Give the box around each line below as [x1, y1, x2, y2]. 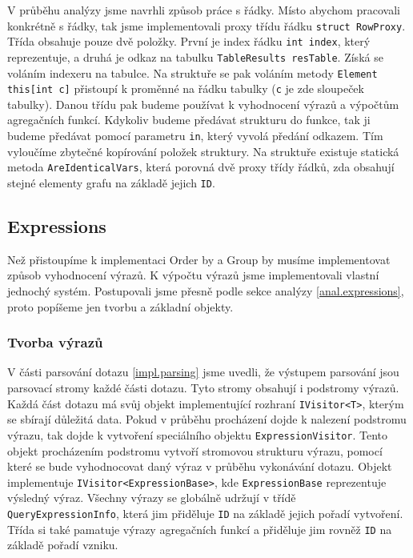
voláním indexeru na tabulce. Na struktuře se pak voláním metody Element [7, 64, 378, 81]
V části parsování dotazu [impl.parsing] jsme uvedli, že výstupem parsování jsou [7, 363, 399, 380]
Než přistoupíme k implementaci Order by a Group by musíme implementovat [7, 251, 391, 267]
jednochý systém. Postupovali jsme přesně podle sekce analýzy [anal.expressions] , [7, 283, 404, 299]
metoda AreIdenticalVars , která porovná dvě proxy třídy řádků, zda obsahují [7, 159, 395, 175]
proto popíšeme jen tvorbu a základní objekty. [7, 298, 234, 315]
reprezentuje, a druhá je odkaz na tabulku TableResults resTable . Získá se [7, 48, 383, 65]
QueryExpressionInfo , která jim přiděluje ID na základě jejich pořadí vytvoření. [7, 504, 403, 521]
